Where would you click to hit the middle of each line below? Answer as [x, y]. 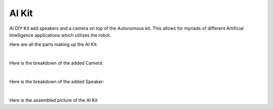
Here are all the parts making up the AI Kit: [54, 44]
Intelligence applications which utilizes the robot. [60, 35]
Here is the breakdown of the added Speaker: [57, 81]
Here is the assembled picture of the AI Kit [54, 100]
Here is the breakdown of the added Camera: [56, 63]
